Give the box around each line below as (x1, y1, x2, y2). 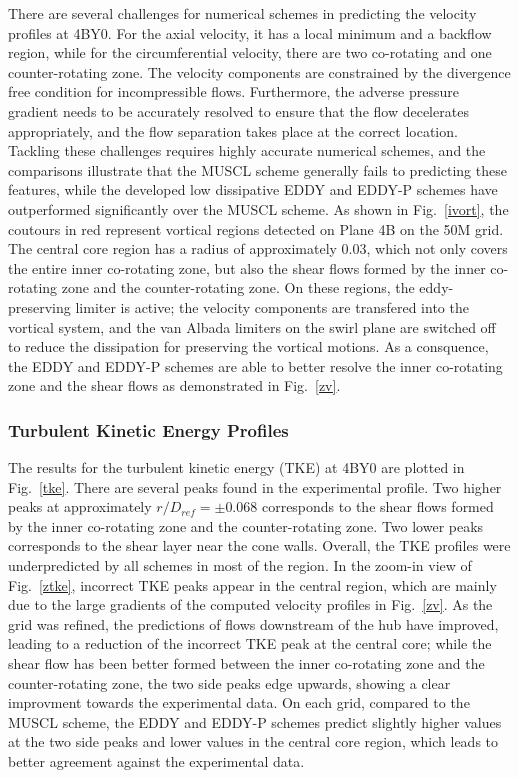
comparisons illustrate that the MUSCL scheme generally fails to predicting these (8, 159, 507, 180)
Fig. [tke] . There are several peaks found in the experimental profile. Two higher (8, 476, 502, 497)
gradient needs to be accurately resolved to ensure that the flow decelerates (8, 100, 469, 121)
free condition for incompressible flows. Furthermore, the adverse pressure (8, 81, 459, 102)
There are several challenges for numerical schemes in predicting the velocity (8, 3, 477, 23)
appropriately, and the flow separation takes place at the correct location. (8, 120, 458, 141)
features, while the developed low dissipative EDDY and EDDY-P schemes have (8, 179, 498, 200)
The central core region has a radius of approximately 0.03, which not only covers (8, 238, 508, 259)
